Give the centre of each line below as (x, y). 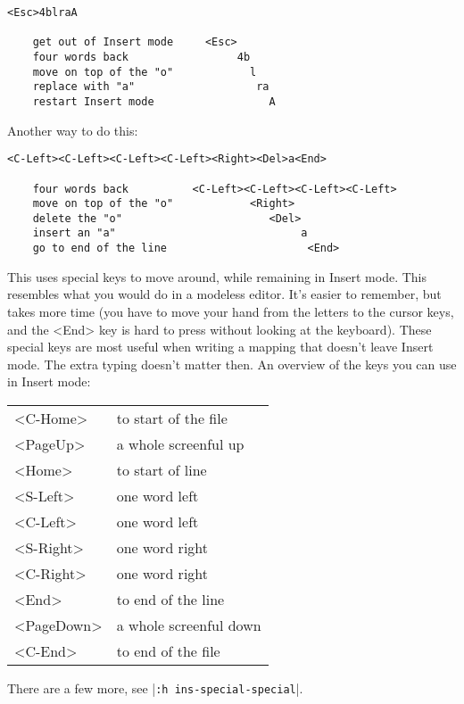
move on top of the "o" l (145, 72)
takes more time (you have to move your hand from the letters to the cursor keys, (231, 311)
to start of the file (172, 418)
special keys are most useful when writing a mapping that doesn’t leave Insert (220, 347)
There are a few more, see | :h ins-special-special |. (155, 687)
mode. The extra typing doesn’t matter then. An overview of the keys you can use (232, 364)
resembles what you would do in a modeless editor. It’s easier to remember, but (224, 294)
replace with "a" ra (151, 87)
